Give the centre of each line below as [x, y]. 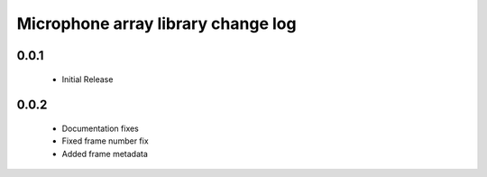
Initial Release [87, 79]
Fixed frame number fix [105, 141]
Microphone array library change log [156, 23]
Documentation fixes [101, 128]
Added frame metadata [105, 154]
